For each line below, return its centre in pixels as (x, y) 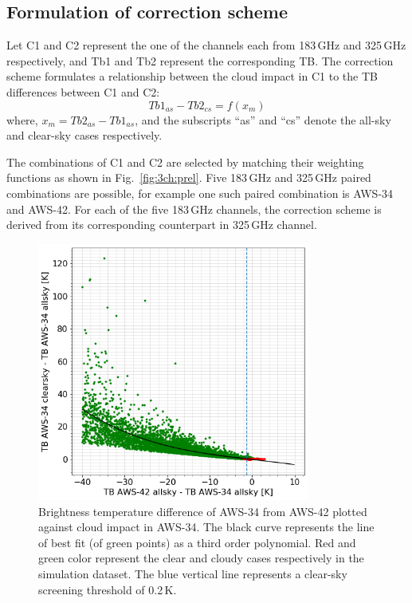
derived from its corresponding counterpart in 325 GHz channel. (162, 225)
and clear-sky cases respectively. (84, 135)
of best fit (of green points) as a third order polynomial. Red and (197, 542)
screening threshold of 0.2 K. (108, 589)
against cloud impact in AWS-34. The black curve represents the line (206, 527)
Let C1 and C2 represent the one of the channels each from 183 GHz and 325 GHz (206, 45)
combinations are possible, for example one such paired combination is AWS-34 (200, 193)
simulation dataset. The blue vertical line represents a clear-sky (193, 573)
